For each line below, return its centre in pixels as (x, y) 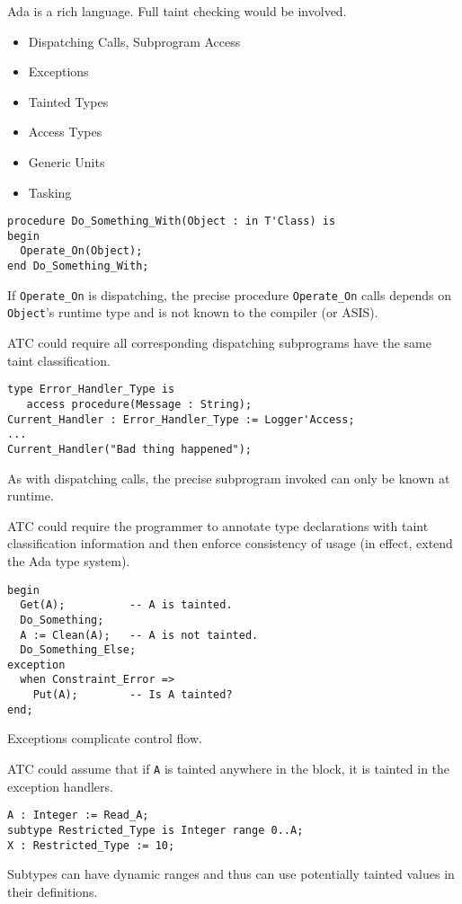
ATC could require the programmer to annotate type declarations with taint (218, 525)
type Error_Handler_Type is (91, 390)
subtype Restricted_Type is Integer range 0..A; (155, 830)
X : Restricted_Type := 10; (91, 845)
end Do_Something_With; (78, 266)
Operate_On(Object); (81, 251)
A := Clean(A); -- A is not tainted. (139, 635)
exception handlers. (60, 786)
